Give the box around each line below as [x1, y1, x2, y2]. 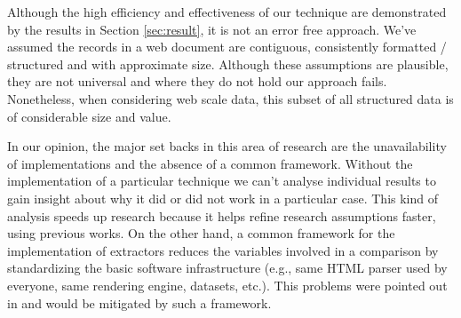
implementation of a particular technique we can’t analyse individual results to [7, 171, 436, 190]
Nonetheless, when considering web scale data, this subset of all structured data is [7, 89, 454, 107]
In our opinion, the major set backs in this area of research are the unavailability [7, 137, 447, 155]
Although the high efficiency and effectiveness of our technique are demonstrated [7, 3, 447, 20]
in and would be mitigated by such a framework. [7, 293, 272, 312]
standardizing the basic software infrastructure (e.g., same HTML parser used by [7, 258, 448, 277]
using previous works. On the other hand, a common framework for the [7, 224, 395, 242]
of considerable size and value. [7, 107, 171, 125]
